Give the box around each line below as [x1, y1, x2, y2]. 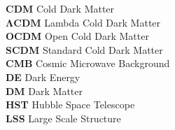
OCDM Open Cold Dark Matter [6, 29, 149, 43]
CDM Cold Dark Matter [6, 1, 115, 15]
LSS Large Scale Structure [6, 110, 121, 125]
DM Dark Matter [6, 83, 83, 98]
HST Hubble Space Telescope [6, 97, 135, 112]
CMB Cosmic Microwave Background [6, 56, 170, 71]
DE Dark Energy [6, 69, 80, 84]
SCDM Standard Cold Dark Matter [6, 42, 163, 57]
